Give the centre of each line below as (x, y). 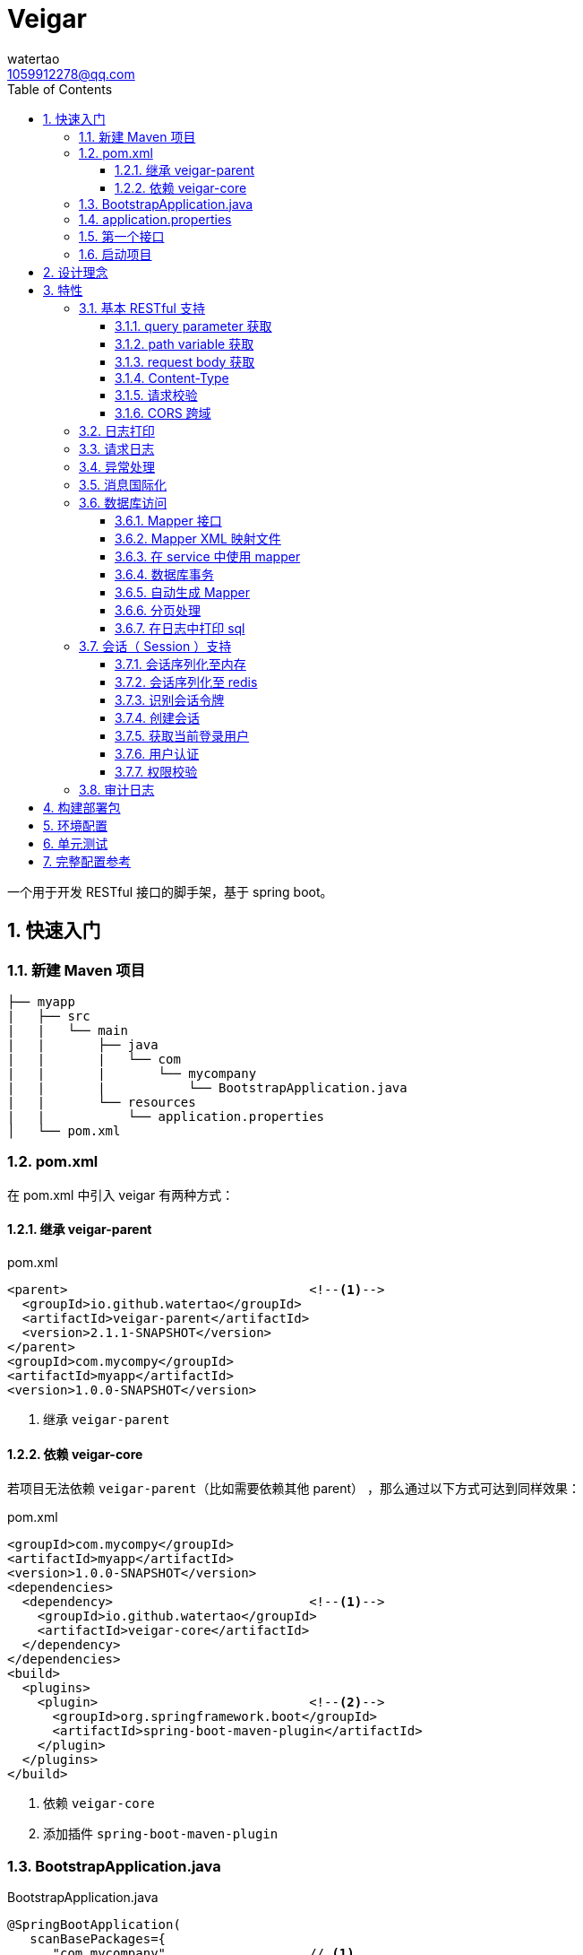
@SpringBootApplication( (94, 1924)
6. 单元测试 (76, 843)
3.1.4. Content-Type (172, 378)
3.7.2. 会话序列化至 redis (186, 682)
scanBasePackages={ (98, 1938)
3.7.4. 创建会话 (157, 717)
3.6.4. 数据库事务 (164, 574)
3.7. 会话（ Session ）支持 (155, 646)
